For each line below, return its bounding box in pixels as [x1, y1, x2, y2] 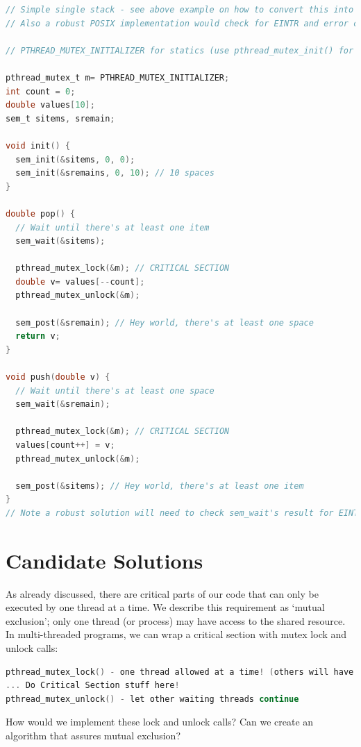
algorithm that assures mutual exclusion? [6, 728, 180, 743]
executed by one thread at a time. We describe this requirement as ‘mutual [6, 600, 325, 614]
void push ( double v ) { [6, 372, 110, 383]
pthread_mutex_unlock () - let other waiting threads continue [6, 694, 299, 704]
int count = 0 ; [6, 86, 76, 96]
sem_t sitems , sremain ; [6, 113, 115, 124]
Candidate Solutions [6, 546, 203, 574]
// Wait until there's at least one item [15, 222, 210, 233]
